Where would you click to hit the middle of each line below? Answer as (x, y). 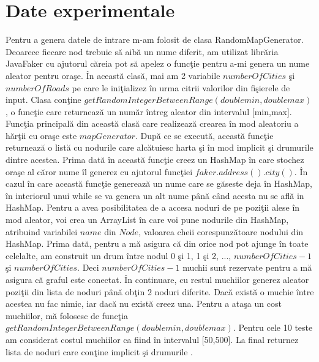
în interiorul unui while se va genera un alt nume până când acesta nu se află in (155, 195)
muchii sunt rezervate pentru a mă (247, 267)
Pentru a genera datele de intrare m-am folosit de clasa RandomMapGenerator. (155, 40)
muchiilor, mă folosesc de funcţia (67, 315)
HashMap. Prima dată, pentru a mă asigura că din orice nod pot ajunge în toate (157, 243)
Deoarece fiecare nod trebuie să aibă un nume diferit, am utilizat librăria (142, 51)
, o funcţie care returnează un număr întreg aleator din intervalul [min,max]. (149, 111)
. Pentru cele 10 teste (273, 327)
